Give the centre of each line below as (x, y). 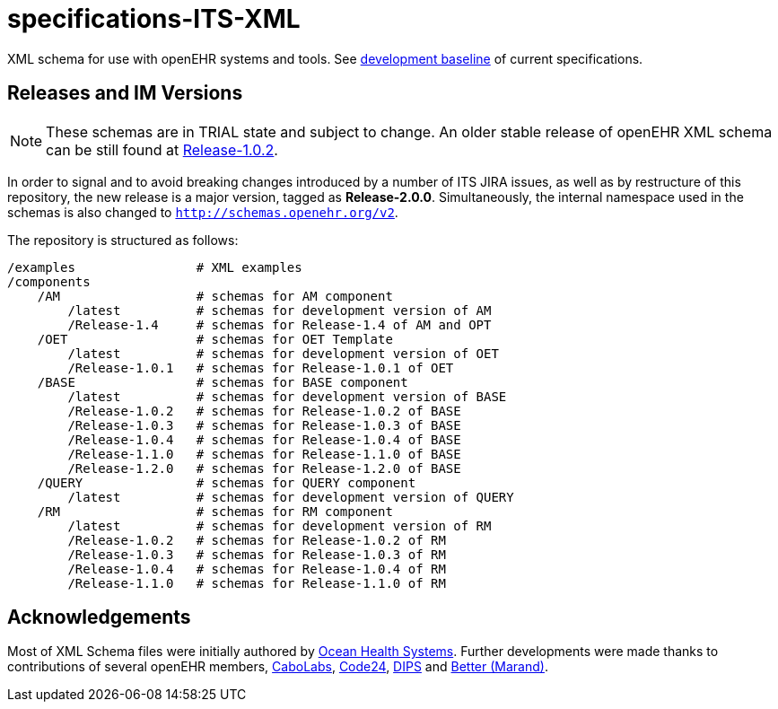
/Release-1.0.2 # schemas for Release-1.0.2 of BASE (264, 411)
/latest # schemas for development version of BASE (287, 396)
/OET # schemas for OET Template (215, 339)
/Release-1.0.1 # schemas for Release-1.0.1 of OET (261, 368)
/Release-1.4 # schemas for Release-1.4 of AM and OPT (280, 324)
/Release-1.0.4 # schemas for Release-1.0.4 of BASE (264, 439)
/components (49, 281)
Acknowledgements (99, 617)
